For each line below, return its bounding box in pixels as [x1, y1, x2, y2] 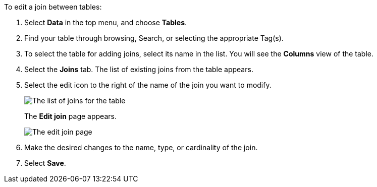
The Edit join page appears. [24, 112, 117, 120]
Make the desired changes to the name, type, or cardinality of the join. [24, 143, 258, 152]
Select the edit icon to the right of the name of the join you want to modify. [24, 81, 272, 89]
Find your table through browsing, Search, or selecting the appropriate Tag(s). [24, 34, 284, 42]
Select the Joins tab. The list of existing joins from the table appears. [24, 65, 253, 74]
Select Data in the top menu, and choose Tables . [24, 18, 187, 27]
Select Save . [24, 159, 66, 167]
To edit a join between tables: [4, 3, 102, 11]
